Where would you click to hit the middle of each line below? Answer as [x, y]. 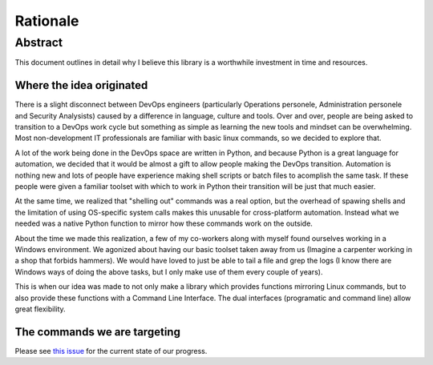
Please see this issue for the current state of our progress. [111, 351]
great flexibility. [40, 309]
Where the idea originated [81, 85]
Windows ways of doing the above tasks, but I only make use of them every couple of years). [169, 271]
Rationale [47, 21]
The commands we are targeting [97, 332]
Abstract [39, 42]
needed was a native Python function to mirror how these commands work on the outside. [164, 223]
